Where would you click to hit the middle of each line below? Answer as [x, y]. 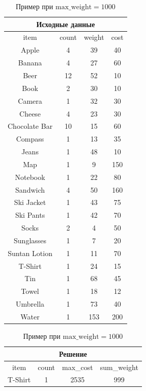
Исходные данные [66, 24]
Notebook [30, 177]
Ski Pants [30, 215]
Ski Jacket [30, 202]
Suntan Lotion [30, 253]
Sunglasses [30, 240]
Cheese [30, 113]
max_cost [78, 367]
